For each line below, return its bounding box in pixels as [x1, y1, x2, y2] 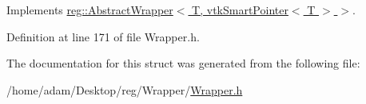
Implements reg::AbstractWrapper [6, 2, 173, 17]
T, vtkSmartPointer [192, 2, 288, 17]
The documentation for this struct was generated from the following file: [6, 55, 360, 71]
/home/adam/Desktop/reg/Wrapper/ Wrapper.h [6, 81, 243, 98]
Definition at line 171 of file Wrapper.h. [6, 28, 200, 44]
